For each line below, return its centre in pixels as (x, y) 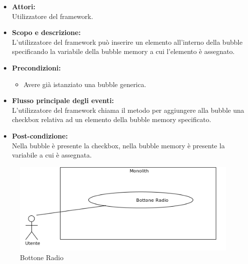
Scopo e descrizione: (46, 32)
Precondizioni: (36, 67)
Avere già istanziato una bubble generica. (85, 84)
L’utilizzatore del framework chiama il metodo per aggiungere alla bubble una (128, 110)
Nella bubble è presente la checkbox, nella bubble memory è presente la (118, 145)
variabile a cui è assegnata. (52, 155)
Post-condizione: (40, 135)
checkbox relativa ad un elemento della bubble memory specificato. (112, 119)
